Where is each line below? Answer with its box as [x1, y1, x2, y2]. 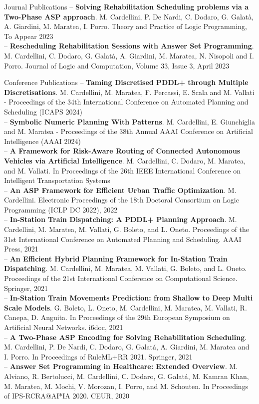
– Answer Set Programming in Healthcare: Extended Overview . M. [4, 361, 238, 371]
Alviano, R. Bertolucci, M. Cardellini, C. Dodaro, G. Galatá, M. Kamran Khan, [4, 370, 249, 381]
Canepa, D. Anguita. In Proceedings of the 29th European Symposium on [4, 312, 230, 322]
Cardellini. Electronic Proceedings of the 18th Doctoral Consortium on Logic [4, 194, 239, 205]
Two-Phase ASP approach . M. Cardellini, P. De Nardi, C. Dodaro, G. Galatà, [4, 11, 254, 21]
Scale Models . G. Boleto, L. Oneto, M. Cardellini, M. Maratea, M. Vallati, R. [4, 302, 247, 312]
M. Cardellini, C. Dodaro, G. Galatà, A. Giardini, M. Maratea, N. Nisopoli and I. [4, 50, 254, 60]
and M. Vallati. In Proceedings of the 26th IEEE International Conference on [4, 165, 241, 175]
